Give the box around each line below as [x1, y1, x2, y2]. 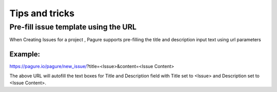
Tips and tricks [9, 8, 74, 19]
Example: [9, 50, 41, 58]
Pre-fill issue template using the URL [9, 22, 137, 32]
